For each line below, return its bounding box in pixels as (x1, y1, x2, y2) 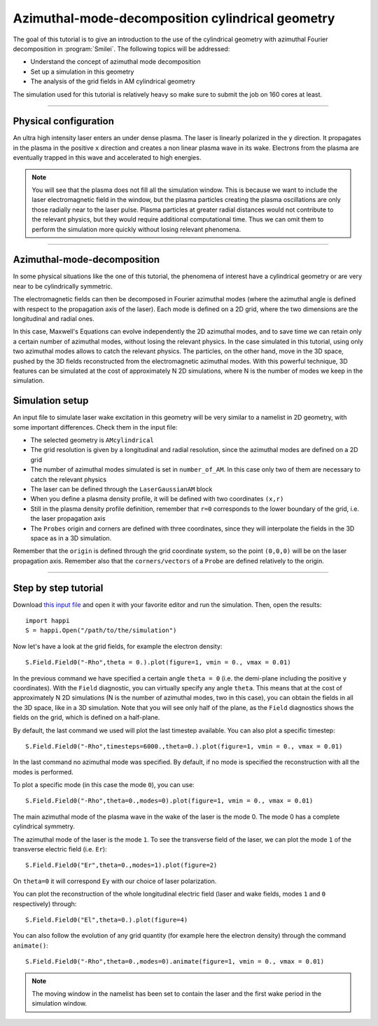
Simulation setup (13, 395, 89, 406)
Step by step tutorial (13, 582, 104, 594)
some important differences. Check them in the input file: (13, 423, 178, 431)
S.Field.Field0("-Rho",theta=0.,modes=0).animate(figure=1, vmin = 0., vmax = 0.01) (25, 957, 325, 966)
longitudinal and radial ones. (13, 315, 94, 322)
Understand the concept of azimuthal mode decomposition (30, 57, 201, 66)
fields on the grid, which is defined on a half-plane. (13, 713, 160, 722)
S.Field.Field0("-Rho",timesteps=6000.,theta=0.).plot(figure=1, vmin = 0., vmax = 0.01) (25, 742, 343, 750)
